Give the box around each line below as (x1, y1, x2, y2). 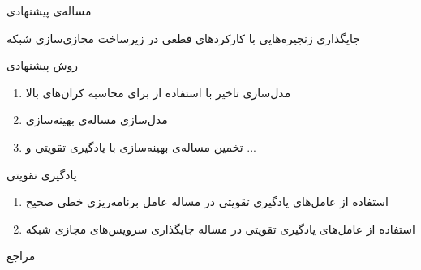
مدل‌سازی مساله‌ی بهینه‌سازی (25, 111, 168, 128)
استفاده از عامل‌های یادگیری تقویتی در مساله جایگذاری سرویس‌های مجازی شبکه (25, 220, 415, 237)
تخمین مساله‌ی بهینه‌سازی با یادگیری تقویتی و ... (25, 138, 256, 155)
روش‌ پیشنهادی (6, 57, 79, 74)
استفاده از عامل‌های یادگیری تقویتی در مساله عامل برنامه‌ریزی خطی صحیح (25, 193, 389, 210)
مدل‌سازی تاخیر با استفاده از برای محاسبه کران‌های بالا (25, 84, 291, 101)
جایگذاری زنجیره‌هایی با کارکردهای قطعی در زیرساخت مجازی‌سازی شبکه (6, 29, 360, 46)
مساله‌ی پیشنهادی (6, 2, 92, 19)
